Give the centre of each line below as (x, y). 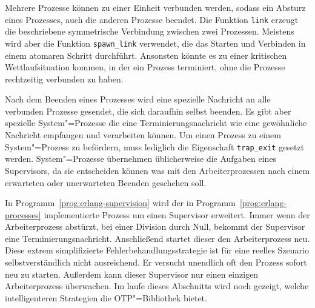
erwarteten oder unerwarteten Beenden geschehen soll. (106, 182)
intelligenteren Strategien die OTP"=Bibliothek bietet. (106, 297)
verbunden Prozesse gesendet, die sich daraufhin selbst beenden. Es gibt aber (148, 111)
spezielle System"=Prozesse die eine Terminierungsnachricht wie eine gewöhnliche (156, 123)
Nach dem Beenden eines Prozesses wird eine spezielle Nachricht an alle (138, 99)
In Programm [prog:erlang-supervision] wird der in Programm (120, 203)
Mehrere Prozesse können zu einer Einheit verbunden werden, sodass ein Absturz (155, 7)
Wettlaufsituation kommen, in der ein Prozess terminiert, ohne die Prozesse (145, 67)
